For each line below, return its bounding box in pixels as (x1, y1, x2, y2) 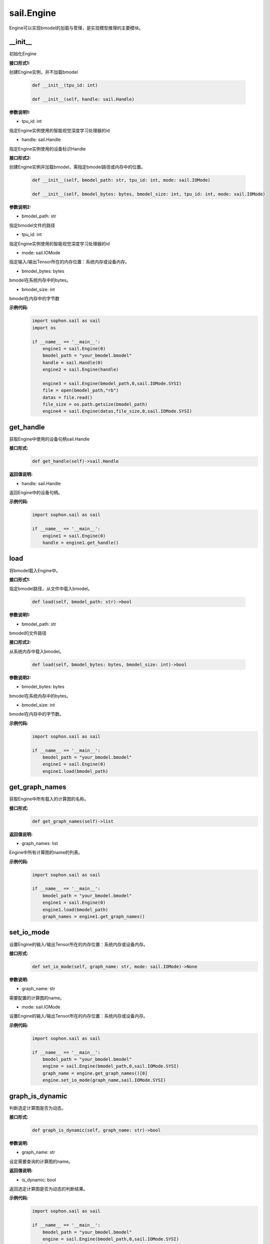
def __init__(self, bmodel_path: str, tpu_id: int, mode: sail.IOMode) (32, 177, 211, 183)
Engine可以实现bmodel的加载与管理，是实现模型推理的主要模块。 (9, 25, 144, 31)
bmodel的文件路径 (9, 630, 47, 636)
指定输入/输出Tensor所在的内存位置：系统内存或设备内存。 (9, 259, 130, 265)
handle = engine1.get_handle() (42, 540, 119, 546)
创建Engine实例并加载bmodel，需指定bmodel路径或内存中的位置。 (9, 164, 146, 170)
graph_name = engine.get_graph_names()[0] (42, 1070, 148, 1076)
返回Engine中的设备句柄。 (9, 490, 63, 496)
